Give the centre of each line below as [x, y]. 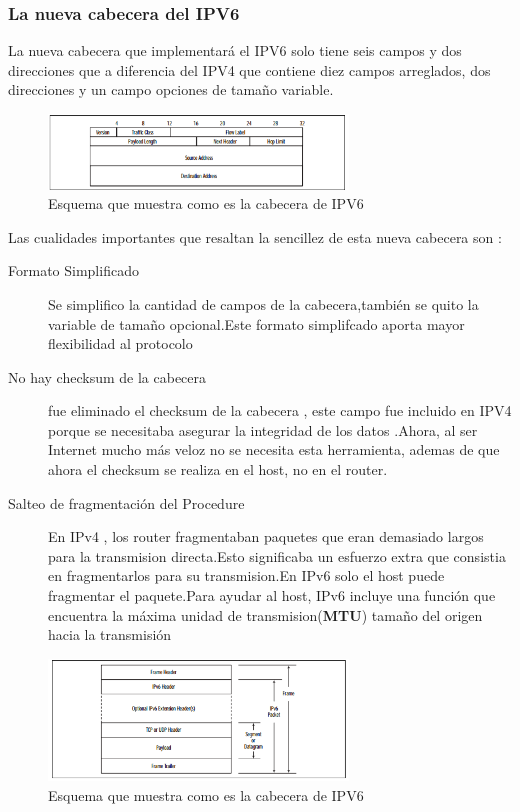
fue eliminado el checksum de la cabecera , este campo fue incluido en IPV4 [280, 410]
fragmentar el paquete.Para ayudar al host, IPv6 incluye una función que [272, 595]
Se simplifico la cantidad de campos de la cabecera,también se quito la [263, 303]
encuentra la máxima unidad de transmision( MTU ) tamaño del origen [265, 614]
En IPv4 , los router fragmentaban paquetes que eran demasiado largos [266, 536]
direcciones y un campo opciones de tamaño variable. [171, 89]
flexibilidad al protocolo [120, 343]
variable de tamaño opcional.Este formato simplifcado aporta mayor [256, 323]
